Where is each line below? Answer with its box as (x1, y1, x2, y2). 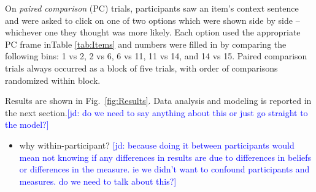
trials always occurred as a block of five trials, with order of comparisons (5, 61, 278, 74)
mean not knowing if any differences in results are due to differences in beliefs (19, 150, 312, 163)
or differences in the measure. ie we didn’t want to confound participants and (19, 163, 310, 175)
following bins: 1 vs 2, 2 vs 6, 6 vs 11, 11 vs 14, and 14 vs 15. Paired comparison (5, 50, 307, 62)
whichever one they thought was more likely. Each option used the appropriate (5, 26, 301, 39)
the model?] (5, 118, 49, 131)
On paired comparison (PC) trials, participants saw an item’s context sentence (5, 2, 299, 14)
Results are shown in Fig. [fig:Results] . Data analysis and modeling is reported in (5, 94, 312, 107)
